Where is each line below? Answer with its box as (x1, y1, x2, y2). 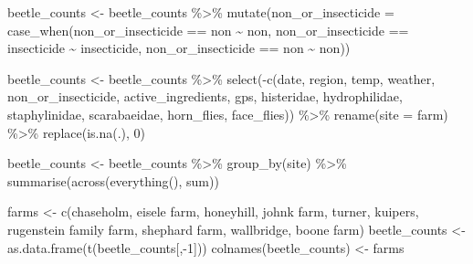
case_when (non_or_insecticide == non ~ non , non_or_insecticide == (7, 20, 409, 39)
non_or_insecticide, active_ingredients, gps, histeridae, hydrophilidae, (7, 87, 403, 106)
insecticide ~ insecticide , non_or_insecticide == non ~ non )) (7, 38, 351, 58)
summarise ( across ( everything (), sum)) (7, 171, 219, 190)
